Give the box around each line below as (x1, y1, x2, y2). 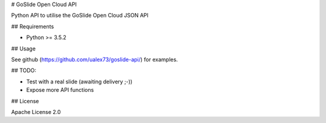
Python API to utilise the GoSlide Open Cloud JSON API (11, 12, 149, 19)
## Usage (11, 45, 36, 52)
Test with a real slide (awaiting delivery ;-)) (26, 78, 133, 85)
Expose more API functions (26, 86, 94, 94)
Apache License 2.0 (11, 108, 61, 115)
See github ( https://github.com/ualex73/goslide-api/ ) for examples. (11, 56, 178, 63)
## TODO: (11, 67, 36, 74)
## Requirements (11, 23, 54, 30)
